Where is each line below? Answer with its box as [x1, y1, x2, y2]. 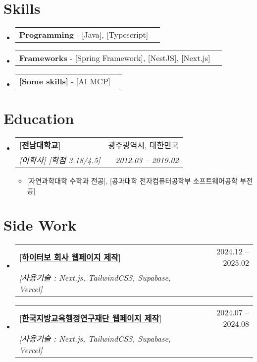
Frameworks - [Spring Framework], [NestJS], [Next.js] [19, 52, 210, 64]
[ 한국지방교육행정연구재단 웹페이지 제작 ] [19, 312, 162, 324]
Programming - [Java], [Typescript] [19, 29, 149, 41]
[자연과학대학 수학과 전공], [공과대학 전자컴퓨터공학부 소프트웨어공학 [27, 176, 238, 186]
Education [3, 108, 74, 128]
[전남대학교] [19, 139, 61, 151]
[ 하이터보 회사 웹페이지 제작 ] [19, 251, 121, 263]
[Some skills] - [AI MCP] [19, 75, 110, 87]
